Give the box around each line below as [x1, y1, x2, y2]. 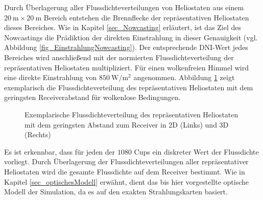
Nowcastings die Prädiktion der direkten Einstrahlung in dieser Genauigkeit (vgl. [4, 32, 258, 42]
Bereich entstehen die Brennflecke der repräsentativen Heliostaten [43, 12, 249, 22]
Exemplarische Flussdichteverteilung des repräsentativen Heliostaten [25, 109, 238, 119]
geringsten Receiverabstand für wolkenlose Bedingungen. [4, 92, 181, 103]
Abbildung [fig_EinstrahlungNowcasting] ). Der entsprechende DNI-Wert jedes [4, 42, 248, 53]
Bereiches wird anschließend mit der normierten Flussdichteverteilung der [4, 52, 234, 62]
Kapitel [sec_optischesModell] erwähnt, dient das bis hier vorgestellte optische [4, 176, 249, 187]
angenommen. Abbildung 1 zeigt [133, 72, 235, 83]
